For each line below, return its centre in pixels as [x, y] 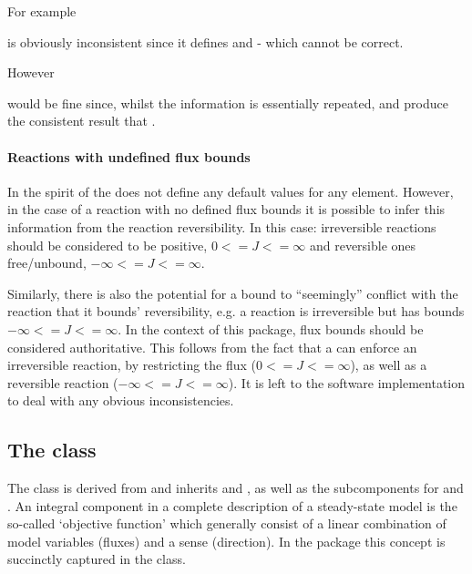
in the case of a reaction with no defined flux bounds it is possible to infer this [226, 209]
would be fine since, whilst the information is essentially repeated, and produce [228, 102]
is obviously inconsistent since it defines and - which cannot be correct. [205, 41]
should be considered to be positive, [108, 245]
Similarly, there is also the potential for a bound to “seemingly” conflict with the [233, 293]
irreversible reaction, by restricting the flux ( [132, 365]
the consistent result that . [82, 121]
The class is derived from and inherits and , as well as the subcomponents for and [236, 488]
